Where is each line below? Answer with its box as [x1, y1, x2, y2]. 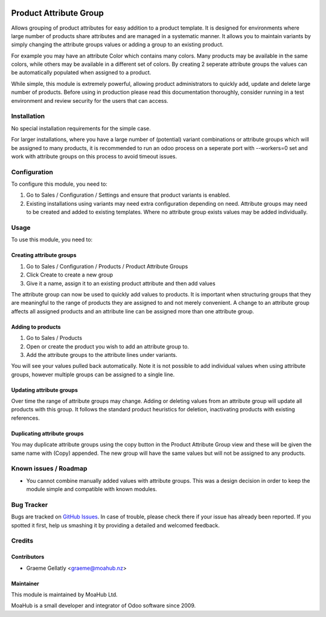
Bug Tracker [11, 500, 48, 509]
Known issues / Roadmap [11, 465, 88, 473]
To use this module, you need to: [11, 236, 93, 243]
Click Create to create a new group [26, 271, 113, 278]
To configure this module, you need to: [11, 180, 108, 188]
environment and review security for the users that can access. [11, 97, 168, 104]
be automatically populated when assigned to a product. [11, 69, 152, 76]
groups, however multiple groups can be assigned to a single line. [11, 371, 175, 378]
